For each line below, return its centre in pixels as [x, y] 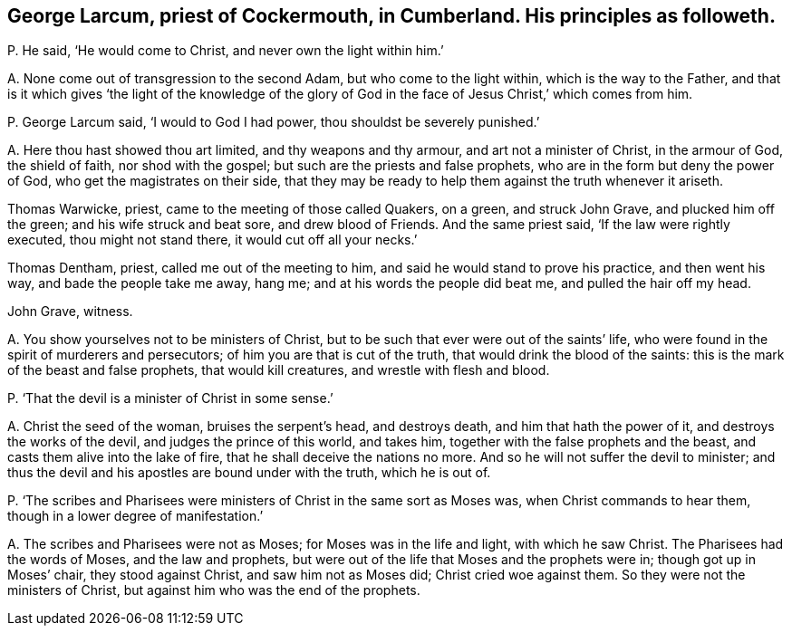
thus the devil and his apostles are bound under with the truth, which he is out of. [249, 473]
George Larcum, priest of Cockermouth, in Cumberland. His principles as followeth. [391, 16]
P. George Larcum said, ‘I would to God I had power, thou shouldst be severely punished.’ [274, 122]
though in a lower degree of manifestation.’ [135, 516]
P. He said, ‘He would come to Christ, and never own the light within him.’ [226, 51]
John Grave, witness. [70, 312]
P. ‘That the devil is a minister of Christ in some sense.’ [170, 398]
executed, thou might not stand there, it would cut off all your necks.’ [212, 240]
